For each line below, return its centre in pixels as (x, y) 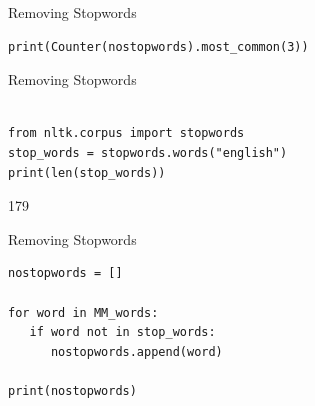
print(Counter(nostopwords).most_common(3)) (158, 46)
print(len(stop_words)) (87, 172)
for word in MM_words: (83, 312)
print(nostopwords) (72, 390)
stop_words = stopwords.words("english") (148, 152)
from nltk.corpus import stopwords (126, 133)
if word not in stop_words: (122, 332)
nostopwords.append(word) (136, 351)
